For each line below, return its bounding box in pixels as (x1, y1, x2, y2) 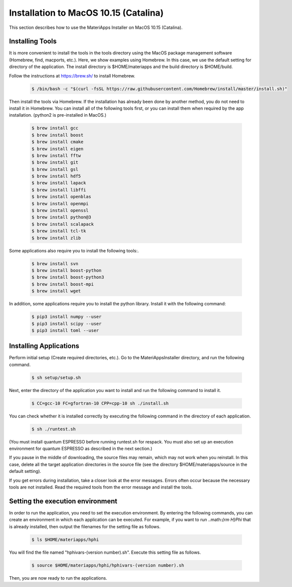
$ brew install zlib (31, 235, 81, 241)
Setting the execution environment (9, 497, 118, 505)
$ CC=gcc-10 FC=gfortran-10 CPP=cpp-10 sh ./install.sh (31, 400, 169, 406)
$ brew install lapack (31, 180, 86, 186)
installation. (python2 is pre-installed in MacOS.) (9, 112, 107, 118)
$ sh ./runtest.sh (31, 426, 76, 432)
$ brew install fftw (31, 152, 81, 158)
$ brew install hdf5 (31, 173, 81, 179)
